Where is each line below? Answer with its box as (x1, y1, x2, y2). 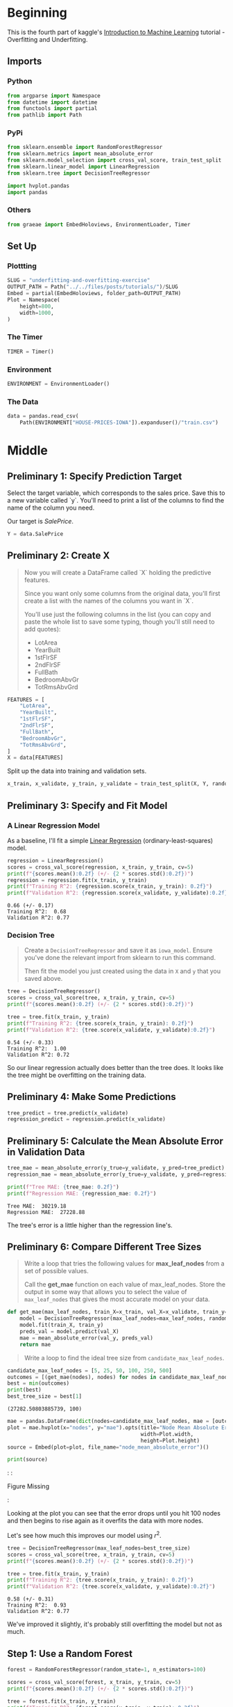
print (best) (7, 1387, 42, 1394)
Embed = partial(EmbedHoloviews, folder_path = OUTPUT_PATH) (7, 290, 182, 297)
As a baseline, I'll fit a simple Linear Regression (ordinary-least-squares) (7, 836, 214, 844)
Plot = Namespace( (7, 297, 60, 304)
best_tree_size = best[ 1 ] (7, 1393, 82, 1400)
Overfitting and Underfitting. (7, 35, 88, 43)
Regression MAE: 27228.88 (7, 1209, 85, 1216)
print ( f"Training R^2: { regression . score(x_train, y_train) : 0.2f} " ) (7, 883, 213, 890)
